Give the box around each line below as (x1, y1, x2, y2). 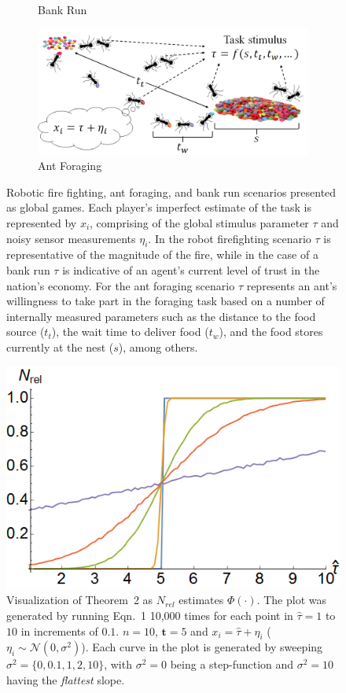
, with (104, 656, 132, 673)
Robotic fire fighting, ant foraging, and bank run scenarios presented (6, 183, 337, 200)
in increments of (20, 622, 98, 639)
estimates (179, 592, 224, 608)
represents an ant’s (246, 277, 337, 293)
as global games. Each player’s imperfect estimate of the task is (6, 199, 312, 216)
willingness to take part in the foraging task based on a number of (6, 293, 325, 309)
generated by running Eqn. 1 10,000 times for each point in (6, 606, 293, 623)
